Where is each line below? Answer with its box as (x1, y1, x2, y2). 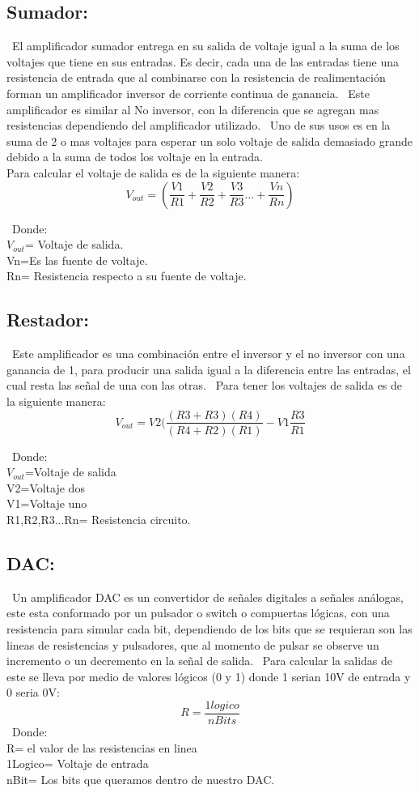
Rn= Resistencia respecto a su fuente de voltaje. (6, 267, 247, 284)
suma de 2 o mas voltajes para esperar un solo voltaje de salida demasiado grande (6, 132, 413, 149)
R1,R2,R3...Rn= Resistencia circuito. (6, 510, 191, 527)
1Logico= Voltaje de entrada (6, 755, 149, 772)
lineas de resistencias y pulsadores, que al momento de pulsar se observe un (6, 636, 379, 653)
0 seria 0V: (6, 684, 60, 701)
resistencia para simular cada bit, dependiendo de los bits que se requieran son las (6, 620, 413, 637)
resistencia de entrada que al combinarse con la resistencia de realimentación (6, 69, 386, 86)
